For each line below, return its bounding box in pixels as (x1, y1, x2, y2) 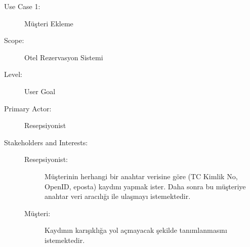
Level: (4, 69, 22, 79)
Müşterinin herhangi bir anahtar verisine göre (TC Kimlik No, (45, 171, 238, 181)
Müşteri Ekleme (24, 18, 73, 28)
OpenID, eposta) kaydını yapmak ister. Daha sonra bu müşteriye (45, 181, 246, 191)
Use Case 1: (4, 1, 40, 11)
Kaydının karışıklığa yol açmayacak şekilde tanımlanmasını (45, 225, 227, 235)
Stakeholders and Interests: (4, 137, 88, 147)
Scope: (4, 35, 24, 46)
